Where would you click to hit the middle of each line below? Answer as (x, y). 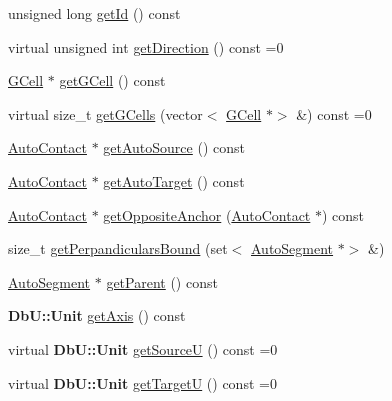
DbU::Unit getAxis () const (97, 315)
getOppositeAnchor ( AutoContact (207, 214)
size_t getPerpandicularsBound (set (118, 248)
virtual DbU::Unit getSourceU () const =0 (143, 348)
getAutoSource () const (174, 147)
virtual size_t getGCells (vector (105, 113)
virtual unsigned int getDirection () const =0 (146, 46)
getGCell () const (112, 80)
